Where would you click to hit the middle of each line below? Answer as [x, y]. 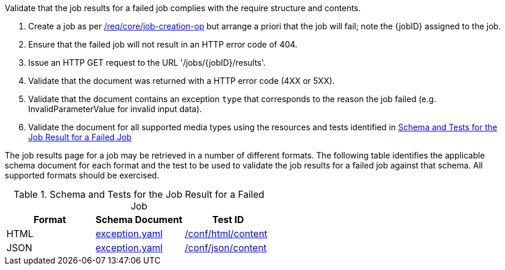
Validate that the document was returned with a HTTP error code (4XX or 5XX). [181, 81]
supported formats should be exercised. [82, 175]
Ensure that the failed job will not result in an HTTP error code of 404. [163, 44]
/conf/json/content [226, 248]
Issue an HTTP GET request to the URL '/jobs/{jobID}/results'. [147, 63]
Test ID [228, 220]
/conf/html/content [226, 234]
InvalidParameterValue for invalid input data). [115, 109]
